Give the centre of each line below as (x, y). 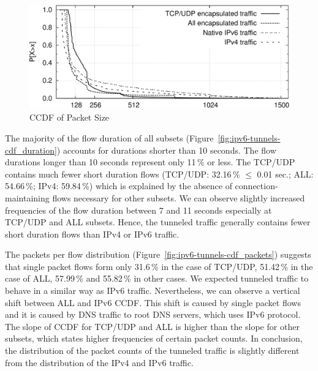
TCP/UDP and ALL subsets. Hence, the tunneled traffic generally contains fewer (158, 222)
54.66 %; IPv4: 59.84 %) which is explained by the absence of (119, 186)
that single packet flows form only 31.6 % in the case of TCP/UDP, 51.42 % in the (159, 266)
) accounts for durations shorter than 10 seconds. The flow (166, 150)
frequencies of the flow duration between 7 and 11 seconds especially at (138, 210)
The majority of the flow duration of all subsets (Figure (109, 137)
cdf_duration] (31, 150)
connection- (256, 186)
